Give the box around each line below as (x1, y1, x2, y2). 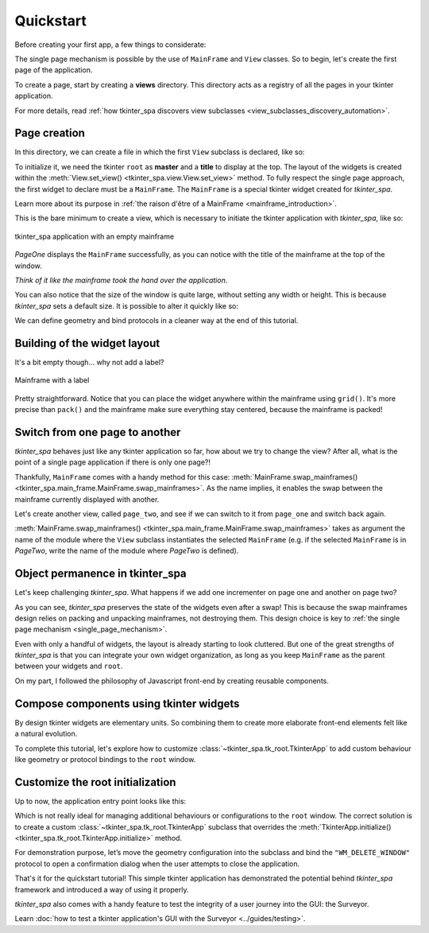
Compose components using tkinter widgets (14, 697, 240, 710)
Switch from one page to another (14, 426, 181, 439)
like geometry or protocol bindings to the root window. (14, 754, 196, 764)
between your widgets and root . (14, 661, 123, 671)
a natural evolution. (14, 729, 78, 739)
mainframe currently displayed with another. (14, 494, 160, 504)
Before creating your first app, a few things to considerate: (14, 40, 207, 49)
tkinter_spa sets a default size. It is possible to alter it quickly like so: (14, 301, 238, 310)
